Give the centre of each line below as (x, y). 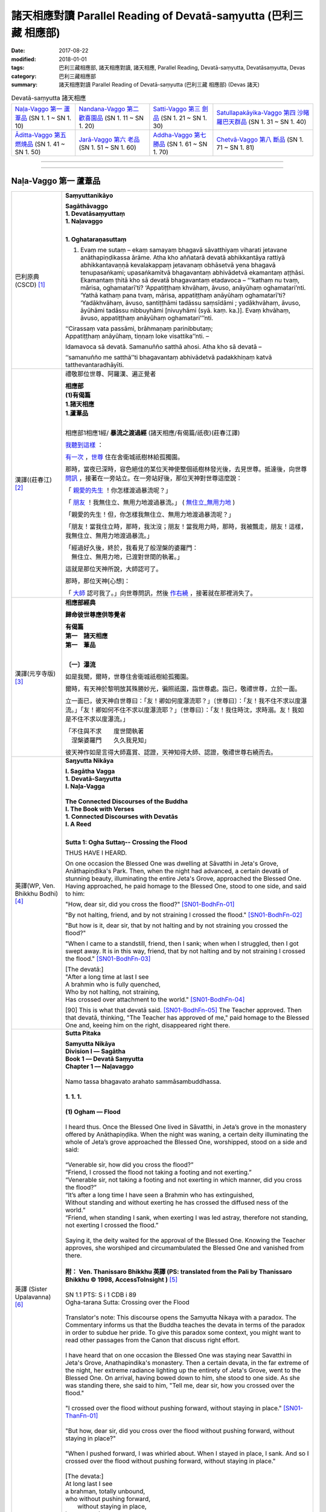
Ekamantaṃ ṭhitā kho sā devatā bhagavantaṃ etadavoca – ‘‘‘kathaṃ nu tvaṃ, (190, 280)
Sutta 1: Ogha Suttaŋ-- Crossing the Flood (126, 842)
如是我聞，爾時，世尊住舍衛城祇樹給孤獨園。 (129, 677)
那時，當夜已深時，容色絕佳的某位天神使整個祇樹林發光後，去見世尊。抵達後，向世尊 (186, 469)
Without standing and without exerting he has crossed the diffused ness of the (177, 1202)
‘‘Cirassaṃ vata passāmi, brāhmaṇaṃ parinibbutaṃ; (139, 328)
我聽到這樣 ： (85, 445)
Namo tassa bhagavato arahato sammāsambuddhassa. (143, 1081)
